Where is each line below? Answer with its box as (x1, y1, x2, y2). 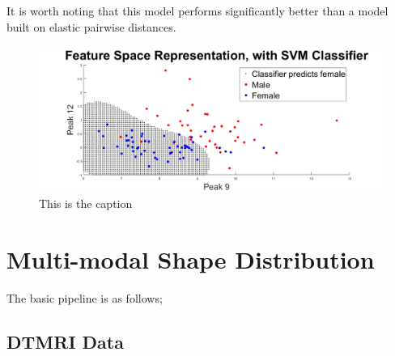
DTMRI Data (6, 328, 124, 354)
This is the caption (39, 194, 133, 211)
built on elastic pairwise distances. (6, 18, 176, 35)
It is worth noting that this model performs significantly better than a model (6, 2, 389, 19)
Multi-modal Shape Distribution (6, 242, 375, 275)
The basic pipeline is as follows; (6, 289, 163, 306)
